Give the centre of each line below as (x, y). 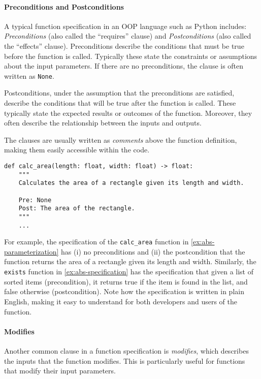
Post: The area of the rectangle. (77, 209)
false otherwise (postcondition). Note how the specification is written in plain (124, 291)
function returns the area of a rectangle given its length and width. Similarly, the (130, 261)
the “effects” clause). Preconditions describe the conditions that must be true (124, 45)
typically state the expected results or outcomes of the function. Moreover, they (128, 113)
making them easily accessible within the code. (77, 150)
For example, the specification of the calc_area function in (96, 242)
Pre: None (35, 200)
